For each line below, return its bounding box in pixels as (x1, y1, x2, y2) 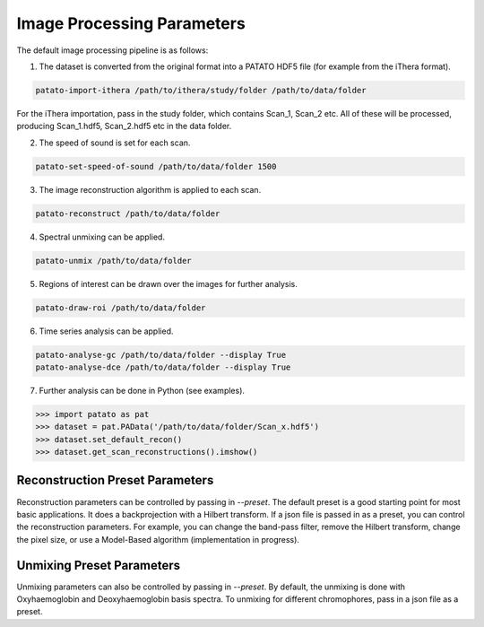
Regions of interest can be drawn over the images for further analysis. (39, 278, 298, 289)
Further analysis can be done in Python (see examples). (39, 385, 246, 396)
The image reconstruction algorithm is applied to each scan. (39, 184, 262, 195)
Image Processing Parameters (16, 13, 246, 33)
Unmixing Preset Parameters (16, 557, 181, 573)
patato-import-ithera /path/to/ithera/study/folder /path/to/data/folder (35, 85, 367, 95)
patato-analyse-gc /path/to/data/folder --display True (35, 350, 287, 360)
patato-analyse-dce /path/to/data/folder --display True (35, 361, 291, 372)
